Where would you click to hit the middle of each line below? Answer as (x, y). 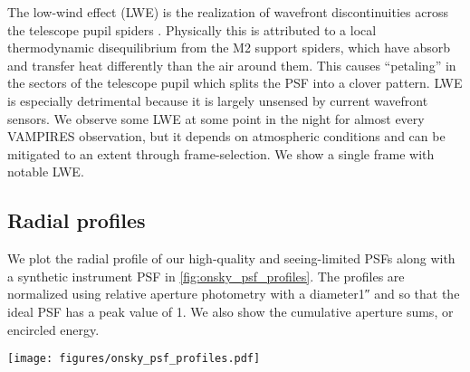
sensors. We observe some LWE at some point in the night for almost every (216, 118)
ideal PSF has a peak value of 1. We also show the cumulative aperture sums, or (230, 311)
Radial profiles (77, 220)
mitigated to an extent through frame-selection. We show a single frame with (221, 153)
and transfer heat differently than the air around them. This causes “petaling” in (232, 65)
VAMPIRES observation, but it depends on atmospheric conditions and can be (226, 136)
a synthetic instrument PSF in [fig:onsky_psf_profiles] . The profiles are (206, 276)
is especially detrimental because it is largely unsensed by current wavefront (218, 100)
